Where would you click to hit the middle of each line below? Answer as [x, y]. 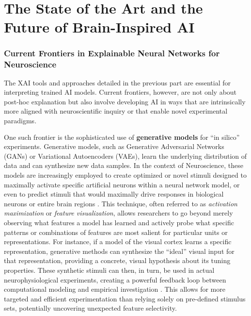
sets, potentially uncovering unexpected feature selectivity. [90, 308]
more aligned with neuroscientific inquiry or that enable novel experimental [116, 111]
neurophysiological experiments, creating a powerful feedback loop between [115, 279]
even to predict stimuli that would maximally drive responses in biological [114, 194]
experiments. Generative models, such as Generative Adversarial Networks [114, 146]
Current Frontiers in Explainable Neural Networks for [112, 53]
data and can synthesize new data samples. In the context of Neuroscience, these [124, 165]
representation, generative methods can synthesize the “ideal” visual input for [119, 251]
